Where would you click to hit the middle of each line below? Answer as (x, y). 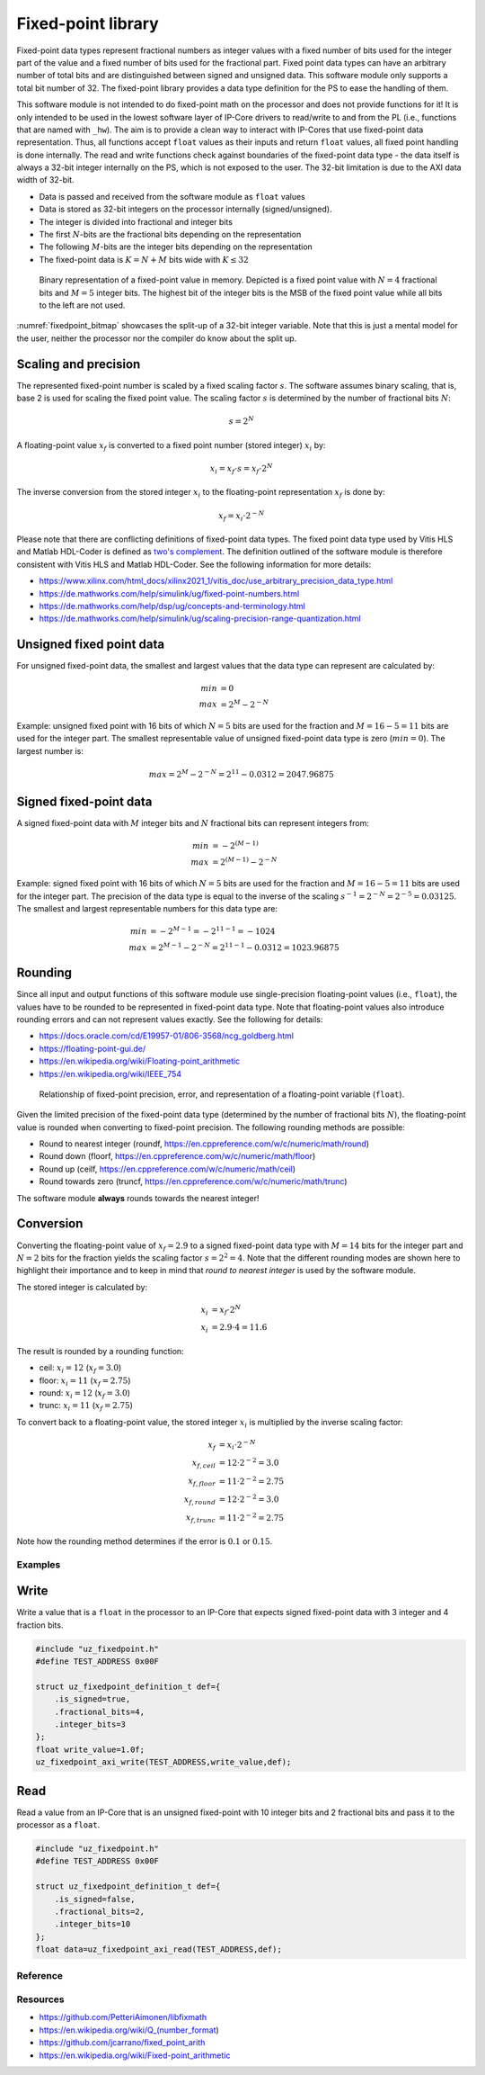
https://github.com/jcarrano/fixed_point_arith (122, 2043)
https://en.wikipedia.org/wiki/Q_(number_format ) (129, 2030)
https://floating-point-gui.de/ (93, 1048)
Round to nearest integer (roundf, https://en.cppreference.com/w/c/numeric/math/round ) (204, 1144)
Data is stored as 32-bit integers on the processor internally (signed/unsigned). (185, 209)
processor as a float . (58, 1825)
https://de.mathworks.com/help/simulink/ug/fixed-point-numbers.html (169, 593)
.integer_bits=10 (93, 1924)
